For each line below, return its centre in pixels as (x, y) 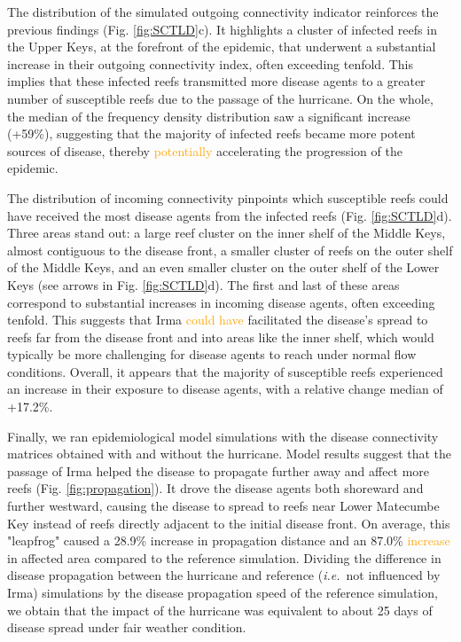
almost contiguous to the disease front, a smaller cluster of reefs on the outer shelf (230, 250)
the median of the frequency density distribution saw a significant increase (209, 116)
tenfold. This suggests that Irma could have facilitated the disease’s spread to (218, 320)
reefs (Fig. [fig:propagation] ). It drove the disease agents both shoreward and (215, 488)
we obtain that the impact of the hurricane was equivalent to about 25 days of (220, 610)
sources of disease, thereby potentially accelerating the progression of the (205, 150)
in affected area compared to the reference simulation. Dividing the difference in (224, 557)
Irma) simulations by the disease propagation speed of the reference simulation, (223, 592)
